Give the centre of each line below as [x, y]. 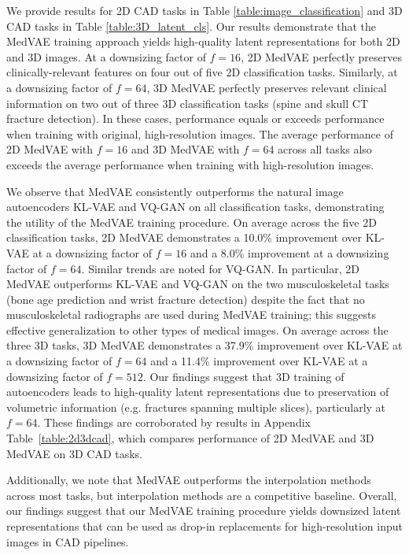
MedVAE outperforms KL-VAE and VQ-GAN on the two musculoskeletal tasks [198, 284]
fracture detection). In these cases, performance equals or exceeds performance [195, 118]
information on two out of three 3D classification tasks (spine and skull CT [188, 103]
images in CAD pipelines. [68, 541]
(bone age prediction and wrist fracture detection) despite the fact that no [186, 299]
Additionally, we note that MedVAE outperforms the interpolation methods [189, 480]
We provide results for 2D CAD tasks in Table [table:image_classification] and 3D [204, 10]
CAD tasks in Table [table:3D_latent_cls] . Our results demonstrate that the [191, 26]
